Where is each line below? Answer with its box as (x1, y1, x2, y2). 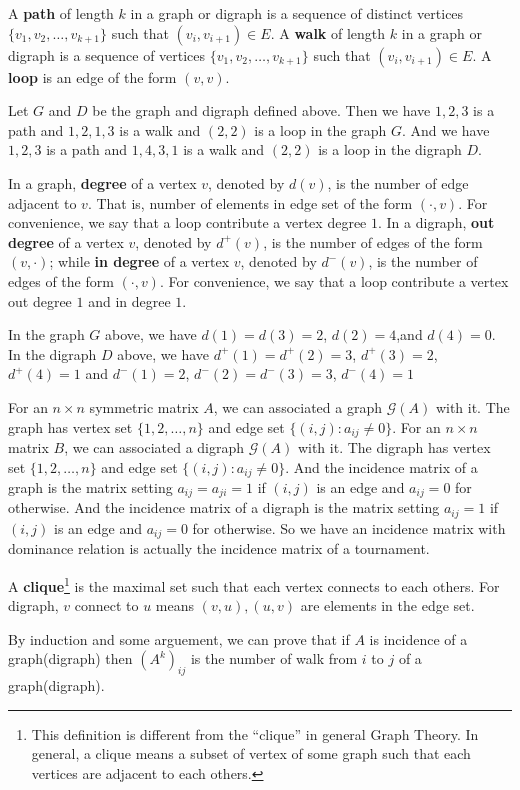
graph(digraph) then (8, 648, 133, 669)
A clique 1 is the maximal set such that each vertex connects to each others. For (8, 572, 500, 596)
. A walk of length (270, 22, 386, 43)
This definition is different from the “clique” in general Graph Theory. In (31, 723, 479, 744)
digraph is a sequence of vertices (8, 44, 206, 65)
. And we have (401, 119, 490, 140)
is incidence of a (369, 628, 468, 649)
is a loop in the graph (254, 119, 387, 140)
